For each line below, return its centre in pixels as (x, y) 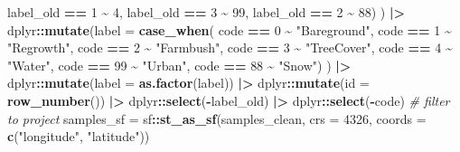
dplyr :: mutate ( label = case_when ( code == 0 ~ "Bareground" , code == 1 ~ (230, 29)
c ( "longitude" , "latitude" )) (79, 136)
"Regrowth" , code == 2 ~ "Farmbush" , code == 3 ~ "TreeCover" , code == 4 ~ (230, 47)
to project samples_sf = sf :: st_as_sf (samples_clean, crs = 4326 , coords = (217, 118)
